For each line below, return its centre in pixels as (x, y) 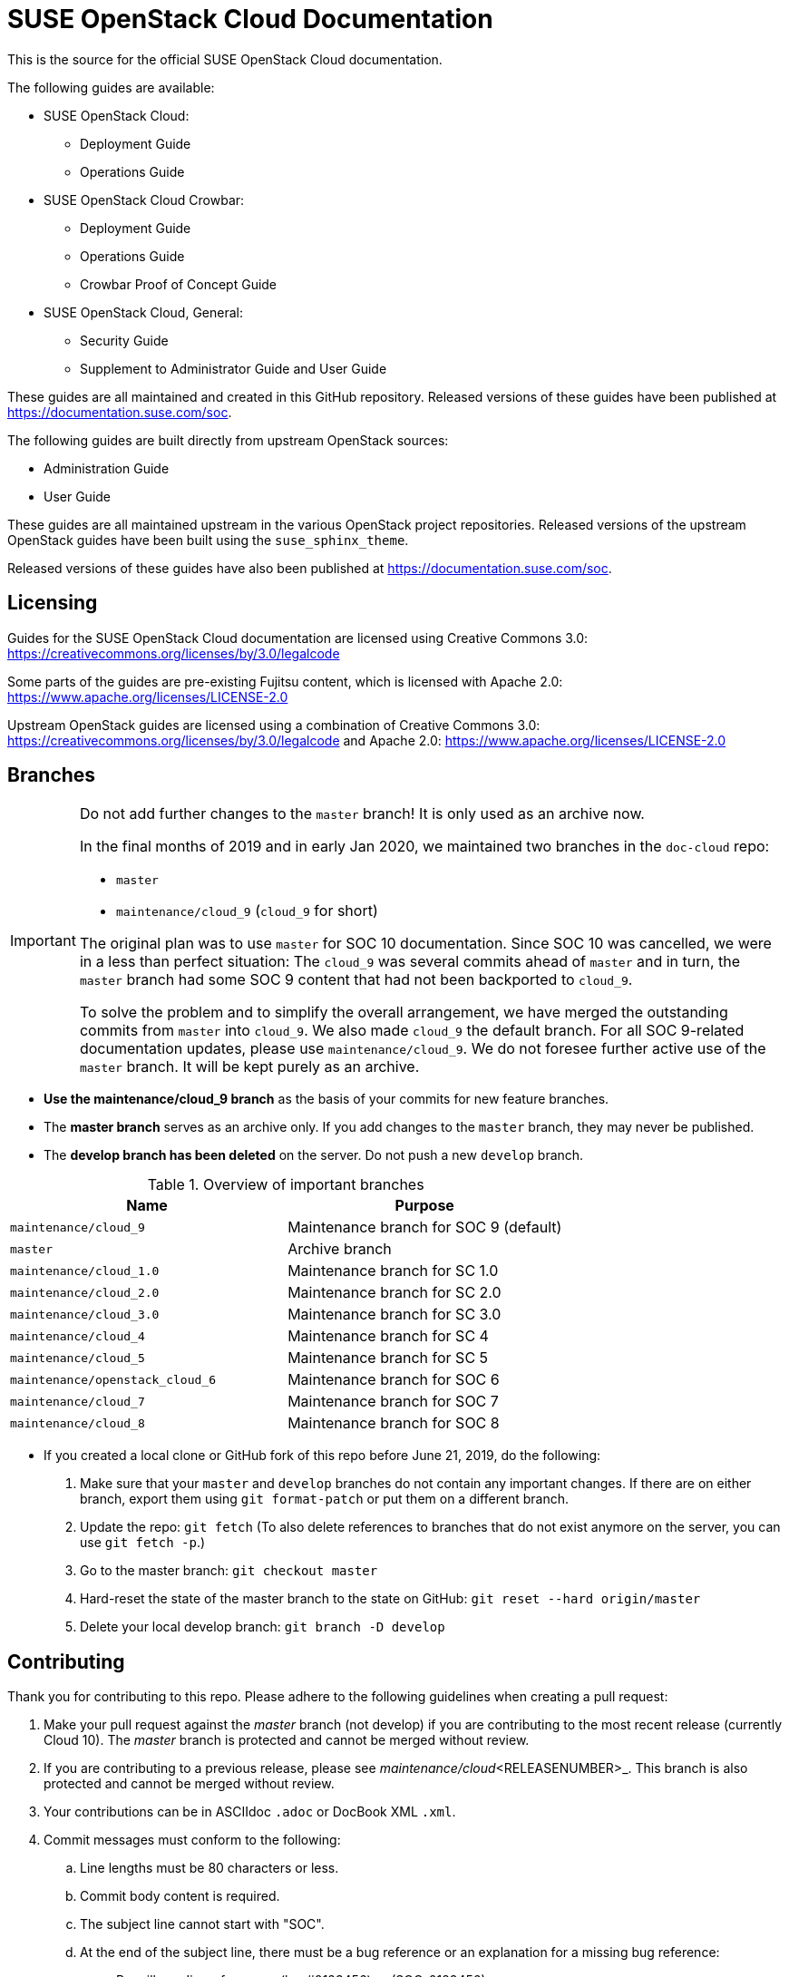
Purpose (424, 1206)
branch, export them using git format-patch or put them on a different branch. (324, 1499)
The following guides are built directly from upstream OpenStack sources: (228, 440)
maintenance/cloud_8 (78, 1423)
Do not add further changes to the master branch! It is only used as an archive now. (362, 814)
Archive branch (340, 1249)
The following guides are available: (111, 87)
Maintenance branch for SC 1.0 (393, 1271)
